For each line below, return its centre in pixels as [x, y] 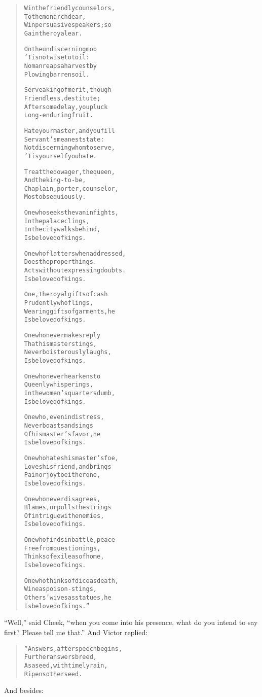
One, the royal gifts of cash [66, 294]
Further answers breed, [60, 657]
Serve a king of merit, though [68, 90]
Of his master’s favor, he [62, 434]
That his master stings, [60, 344]
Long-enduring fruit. [59, 115]
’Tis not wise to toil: [57, 58]
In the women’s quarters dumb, [69, 393]
